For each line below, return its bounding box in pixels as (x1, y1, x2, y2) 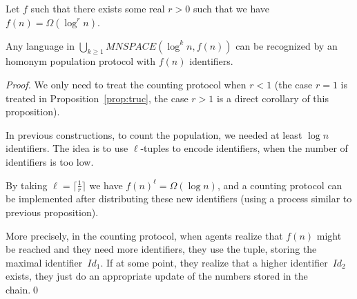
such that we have (193, 1, 270, 15)
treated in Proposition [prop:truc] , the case (6, 90, 189, 105)
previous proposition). (6, 204, 99, 219)
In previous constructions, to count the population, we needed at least (6, 127, 302, 142)
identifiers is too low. (6, 154, 94, 168)
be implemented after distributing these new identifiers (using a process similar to (6, 191, 352, 206)
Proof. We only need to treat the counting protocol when (6, 77, 247, 91)
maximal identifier (6, 255, 83, 269)
